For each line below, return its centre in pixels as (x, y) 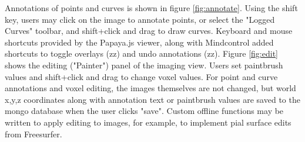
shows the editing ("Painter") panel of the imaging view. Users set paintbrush (144, 65)
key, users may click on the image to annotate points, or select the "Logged (140, 19)
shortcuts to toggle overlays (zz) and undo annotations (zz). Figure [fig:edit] (141, 53)
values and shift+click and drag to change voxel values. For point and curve (141, 76)
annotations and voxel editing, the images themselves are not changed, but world (150, 88)
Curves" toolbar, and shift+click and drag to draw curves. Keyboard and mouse (149, 31)
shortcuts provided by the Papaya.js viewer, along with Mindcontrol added (139, 42)
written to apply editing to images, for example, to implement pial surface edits (148, 122)
